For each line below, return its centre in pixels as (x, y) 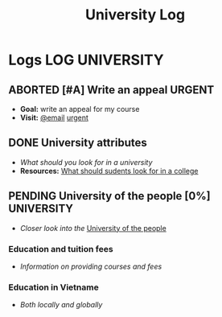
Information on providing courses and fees (91, 266)
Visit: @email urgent (54, 117)
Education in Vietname (53, 287)
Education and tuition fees (61, 249)
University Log (135, 15)
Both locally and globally (61, 305)
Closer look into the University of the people (93, 228)
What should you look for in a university (86, 162)
